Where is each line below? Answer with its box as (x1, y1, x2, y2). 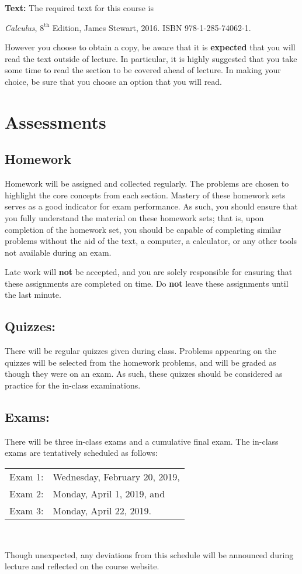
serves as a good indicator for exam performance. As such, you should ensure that (5, 200, 298, 212)
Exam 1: (9, 470, 44, 484)
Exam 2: (9, 487, 44, 501)
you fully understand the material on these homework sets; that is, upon (5, 211, 264, 224)
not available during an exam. (5, 246, 112, 258)
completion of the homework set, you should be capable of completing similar (5, 223, 282, 235)
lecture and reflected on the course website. (5, 560, 159, 572)
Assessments (5, 109, 106, 133)
